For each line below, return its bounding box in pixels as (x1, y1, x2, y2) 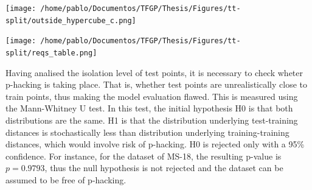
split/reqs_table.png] (5, 48, 97, 57)
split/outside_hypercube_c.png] (5, 16, 136, 25)
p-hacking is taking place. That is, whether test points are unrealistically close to (5, 78, 308, 91)
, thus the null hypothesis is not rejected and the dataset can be (44, 161, 283, 174)
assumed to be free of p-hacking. (5, 173, 127, 186)
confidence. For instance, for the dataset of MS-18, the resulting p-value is (5, 149, 282, 162)
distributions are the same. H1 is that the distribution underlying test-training (5, 114, 298, 126)
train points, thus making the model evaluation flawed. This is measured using (5, 90, 298, 102)
